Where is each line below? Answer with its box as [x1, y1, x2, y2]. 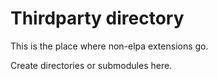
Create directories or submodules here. [10, 59, 173, 71]
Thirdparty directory [10, 7, 185, 30]
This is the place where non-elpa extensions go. [10, 40, 209, 52]
